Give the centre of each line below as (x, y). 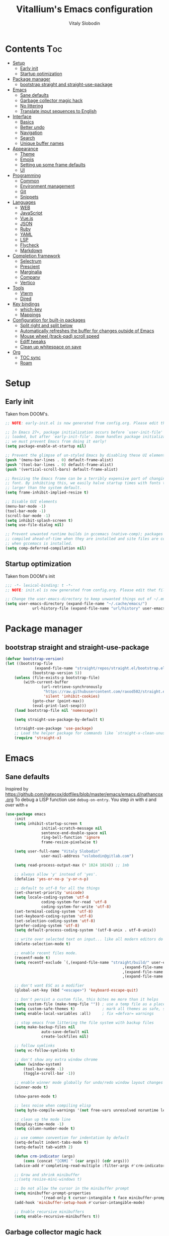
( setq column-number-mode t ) (45, 1129)
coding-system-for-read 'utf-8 (74, 902)
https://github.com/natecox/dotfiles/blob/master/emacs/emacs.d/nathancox (84, 794)
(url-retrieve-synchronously (71, 687)
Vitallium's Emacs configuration (84, 9)
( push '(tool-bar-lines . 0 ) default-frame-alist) (59, 465)
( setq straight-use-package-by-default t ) (59, 719)
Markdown (31, 250)
